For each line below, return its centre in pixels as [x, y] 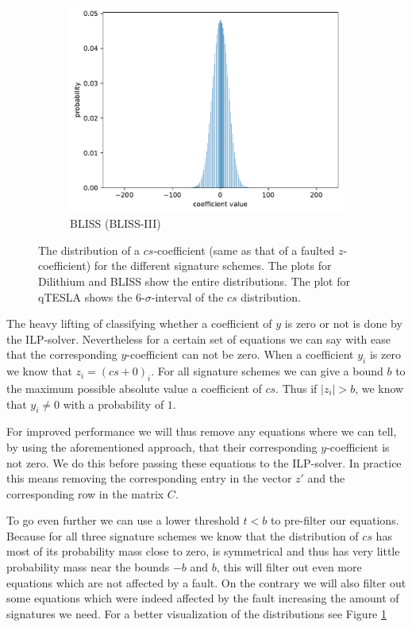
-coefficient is [358, 446]
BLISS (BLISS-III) [116, 223]
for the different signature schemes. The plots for [213, 265]
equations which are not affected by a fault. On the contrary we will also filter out [206, 582]
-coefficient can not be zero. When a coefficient [240, 354]
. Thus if [296, 388]
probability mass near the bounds [88, 567]
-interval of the [187, 296]
